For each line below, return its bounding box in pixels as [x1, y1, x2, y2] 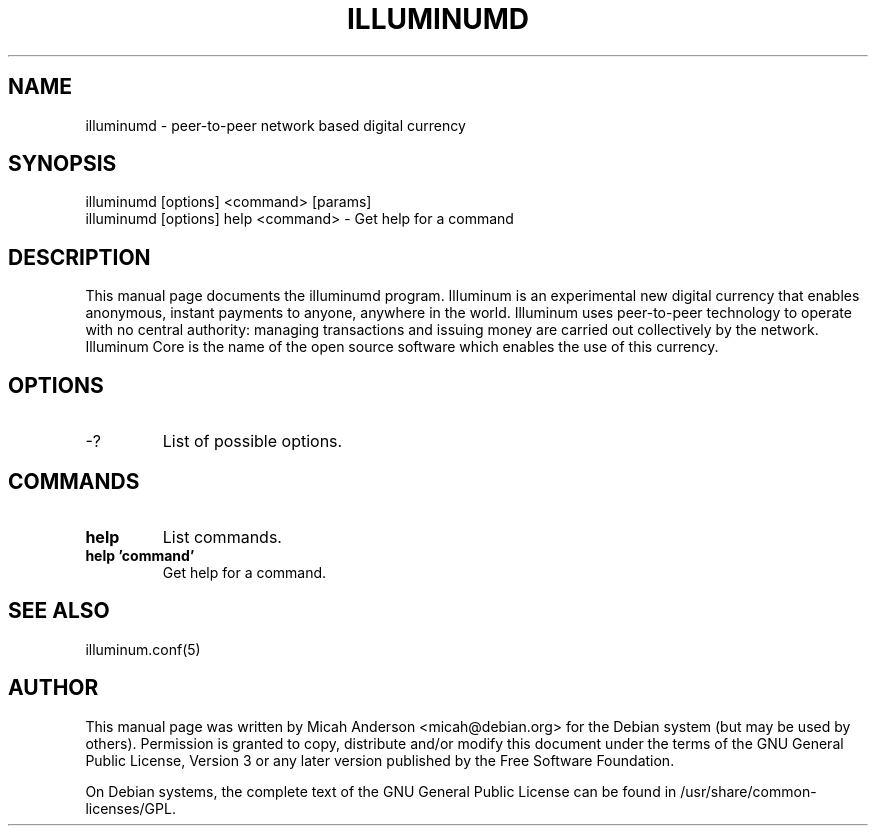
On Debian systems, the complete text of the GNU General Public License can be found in [85, 782, 677, 800]
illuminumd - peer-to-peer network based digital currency [85, 116, 466, 134]
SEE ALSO [8, 598, 110, 624]
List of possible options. [162, 431, 343, 452]
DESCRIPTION [8, 244, 151, 270]
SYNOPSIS [8, 151, 117, 177]
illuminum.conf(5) [85, 640, 201, 658]
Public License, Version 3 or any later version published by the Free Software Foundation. [85, 751, 675, 769]
